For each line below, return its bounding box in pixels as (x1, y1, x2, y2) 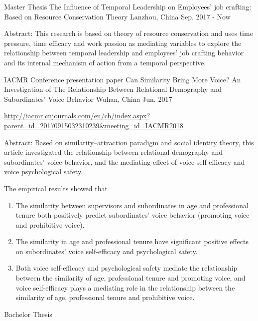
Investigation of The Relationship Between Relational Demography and (4, 84, 222, 94)
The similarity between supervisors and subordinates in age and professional (15, 200, 249, 210)
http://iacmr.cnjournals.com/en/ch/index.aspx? (4, 110, 150, 121)
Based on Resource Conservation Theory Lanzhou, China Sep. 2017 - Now (4, 11, 231, 21)
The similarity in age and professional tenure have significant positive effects (15, 236, 249, 247)
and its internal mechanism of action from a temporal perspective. (4, 57, 206, 67)
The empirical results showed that (4, 183, 108, 193)
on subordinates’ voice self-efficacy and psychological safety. (15, 246, 198, 256)
